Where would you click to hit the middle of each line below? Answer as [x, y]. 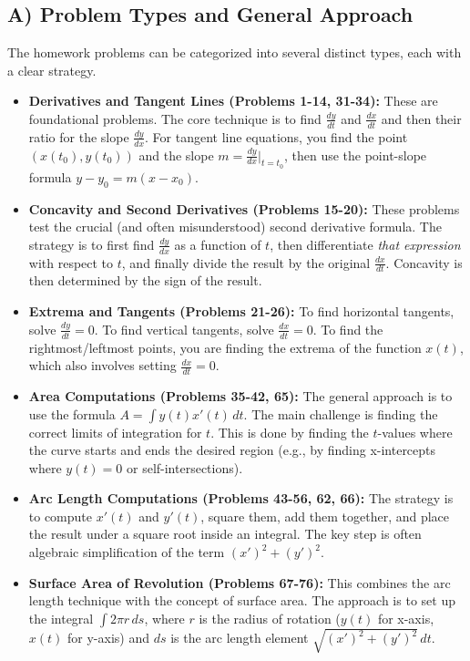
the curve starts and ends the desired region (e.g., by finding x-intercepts [232, 450]
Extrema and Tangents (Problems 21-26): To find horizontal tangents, [241, 311]
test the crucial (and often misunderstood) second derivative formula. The [235, 227]
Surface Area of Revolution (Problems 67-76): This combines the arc [240, 582]
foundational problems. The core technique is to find [175, 118]
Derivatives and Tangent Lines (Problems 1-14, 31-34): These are [233, 101]
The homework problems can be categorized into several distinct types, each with [235, 52]
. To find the [348, 329]
